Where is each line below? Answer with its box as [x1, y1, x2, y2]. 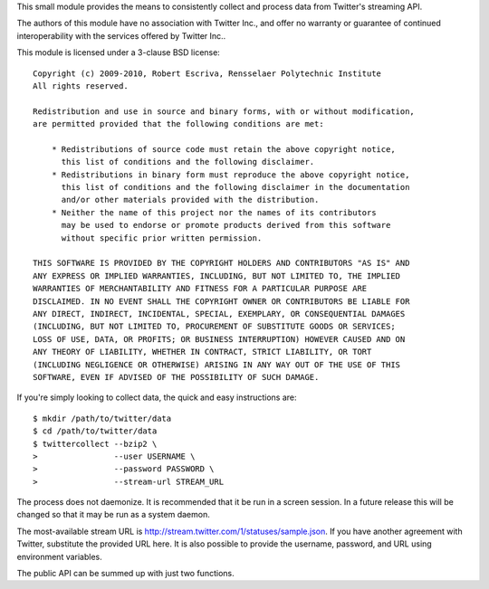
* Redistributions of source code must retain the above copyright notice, [51, 144, 396, 154]
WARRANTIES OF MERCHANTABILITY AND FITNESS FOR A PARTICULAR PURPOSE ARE [33, 283, 368, 294]
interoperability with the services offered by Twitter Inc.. [16, 30, 226, 41]
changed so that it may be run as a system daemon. [16, 509, 210, 520]
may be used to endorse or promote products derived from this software [61, 220, 391, 231]
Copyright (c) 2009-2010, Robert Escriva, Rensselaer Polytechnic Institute [33, 68, 382, 79]
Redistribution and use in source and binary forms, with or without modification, [33, 106, 416, 117]
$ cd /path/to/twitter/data [33, 426, 158, 436]
